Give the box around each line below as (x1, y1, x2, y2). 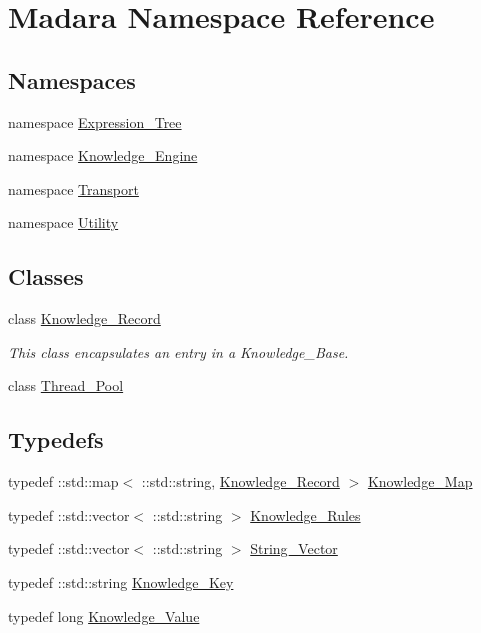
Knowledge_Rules (250, 504, 361, 525)
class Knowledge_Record (8, 308, 161, 329)
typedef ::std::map (8, 471, 119, 492)
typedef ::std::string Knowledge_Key (8, 571, 234, 592)
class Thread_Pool (8, 375, 124, 396)
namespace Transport (8, 178, 139, 199)
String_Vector (250, 538, 338, 559)
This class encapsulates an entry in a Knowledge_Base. (8, 341, 349, 362)
